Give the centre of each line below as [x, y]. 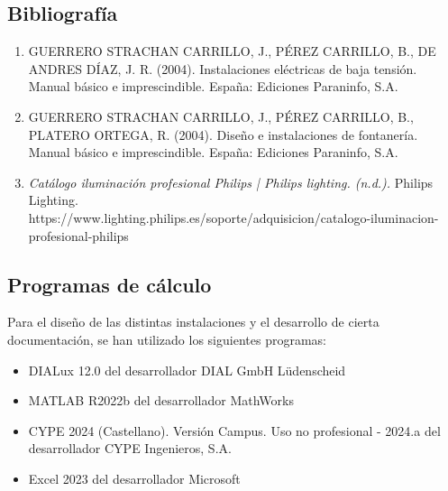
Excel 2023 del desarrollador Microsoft [134, 478]
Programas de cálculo [110, 284]
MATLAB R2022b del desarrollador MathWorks [161, 400]
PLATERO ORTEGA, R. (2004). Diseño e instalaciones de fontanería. [223, 134]
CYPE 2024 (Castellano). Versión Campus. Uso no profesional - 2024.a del [234, 430]
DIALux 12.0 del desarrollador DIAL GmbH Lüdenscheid [187, 370]
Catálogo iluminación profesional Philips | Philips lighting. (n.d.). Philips [231, 182]
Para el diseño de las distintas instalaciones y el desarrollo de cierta [193, 322]
